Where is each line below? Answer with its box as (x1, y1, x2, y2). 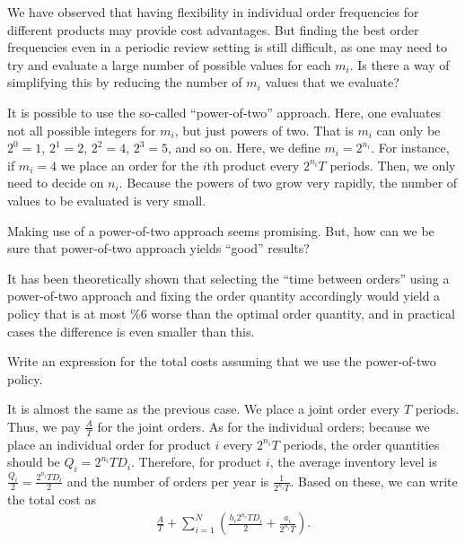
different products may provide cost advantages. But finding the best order (7, 20, 419, 39)
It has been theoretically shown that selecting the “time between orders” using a (7, 268, 450, 287)
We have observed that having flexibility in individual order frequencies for (7, 3, 419, 21)
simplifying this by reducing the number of (7, 73, 242, 92)
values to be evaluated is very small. (7, 190, 206, 209)
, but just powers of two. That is (174, 120, 354, 139)
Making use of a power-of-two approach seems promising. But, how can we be (7, 221, 434, 240)
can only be (376, 120, 441, 139)
